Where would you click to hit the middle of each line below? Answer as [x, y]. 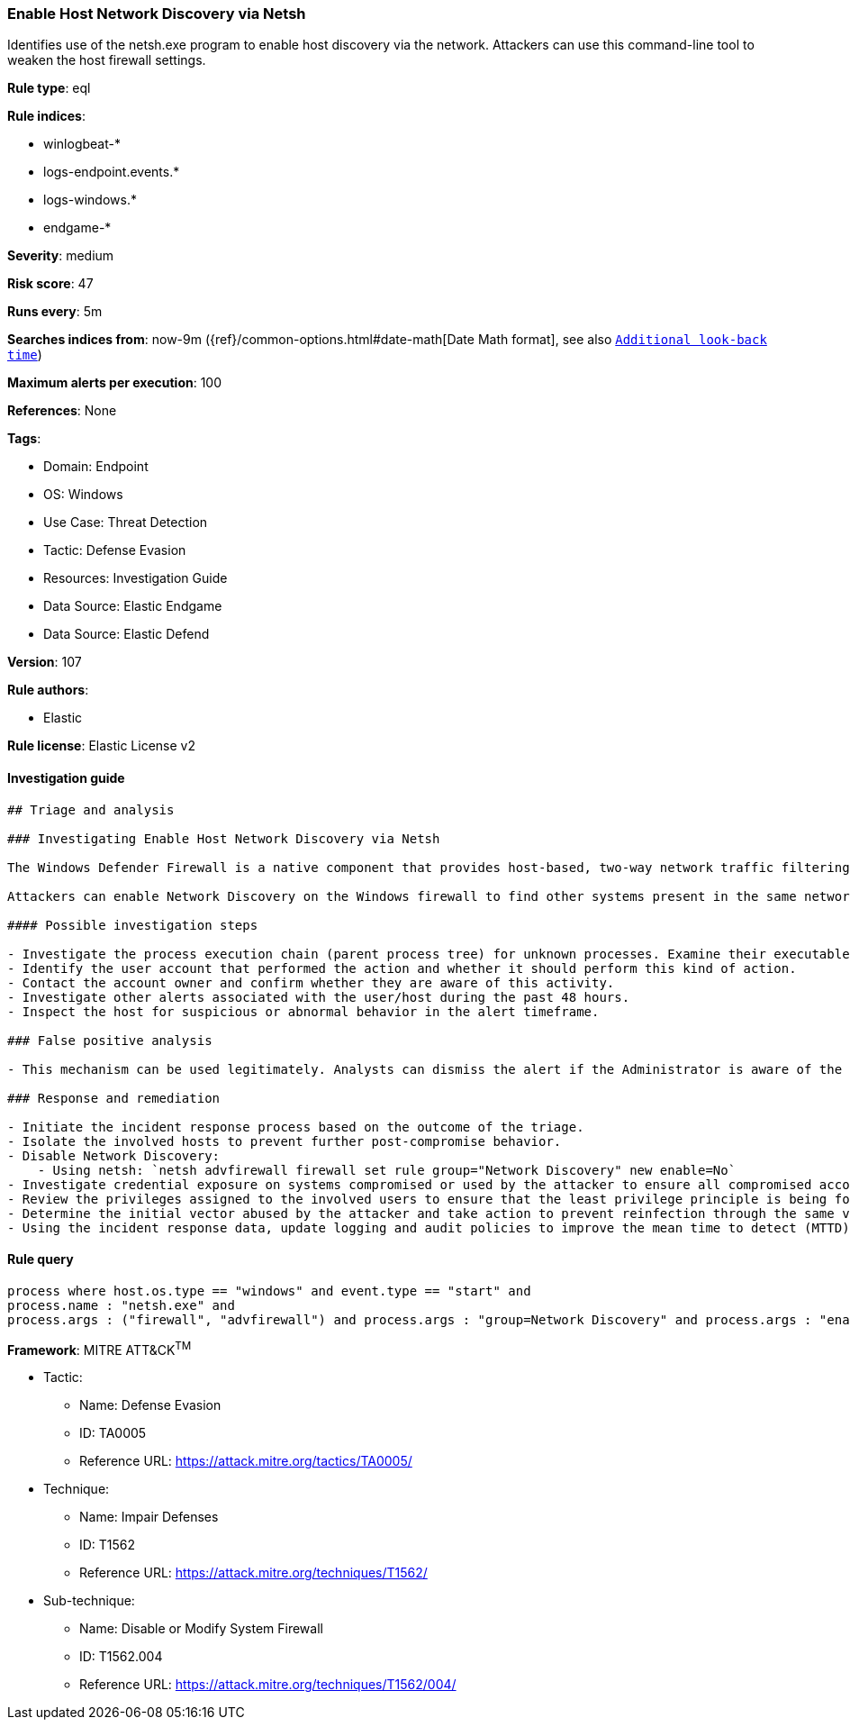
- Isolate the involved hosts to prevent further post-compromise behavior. [285, 1141]
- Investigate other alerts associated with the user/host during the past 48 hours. [319, 997]
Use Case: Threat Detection [126, 523]
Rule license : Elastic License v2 [101, 746]
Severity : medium [61, 256]
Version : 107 [45, 662]
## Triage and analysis [91, 809]
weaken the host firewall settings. [107, 60]
